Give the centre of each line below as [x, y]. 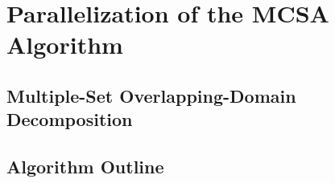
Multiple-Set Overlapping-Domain [151, 95]
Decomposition [70, 119]
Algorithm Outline [85, 167]
